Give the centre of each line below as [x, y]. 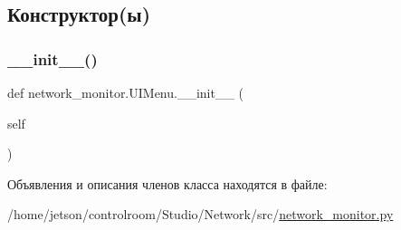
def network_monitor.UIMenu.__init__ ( [126, 92]
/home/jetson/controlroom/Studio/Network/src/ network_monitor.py [200, 214]
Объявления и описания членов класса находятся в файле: [167, 183]
